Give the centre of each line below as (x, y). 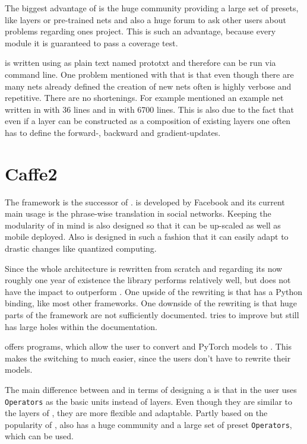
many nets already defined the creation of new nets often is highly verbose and (148, 86)
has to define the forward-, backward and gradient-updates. (113, 132)
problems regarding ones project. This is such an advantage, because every (140, 31)
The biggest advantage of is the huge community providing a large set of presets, (152, 8)
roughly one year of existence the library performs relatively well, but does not (148, 280)
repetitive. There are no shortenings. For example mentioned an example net (144, 98)
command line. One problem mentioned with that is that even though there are (149, 74)
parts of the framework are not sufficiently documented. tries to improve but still (152, 315)
